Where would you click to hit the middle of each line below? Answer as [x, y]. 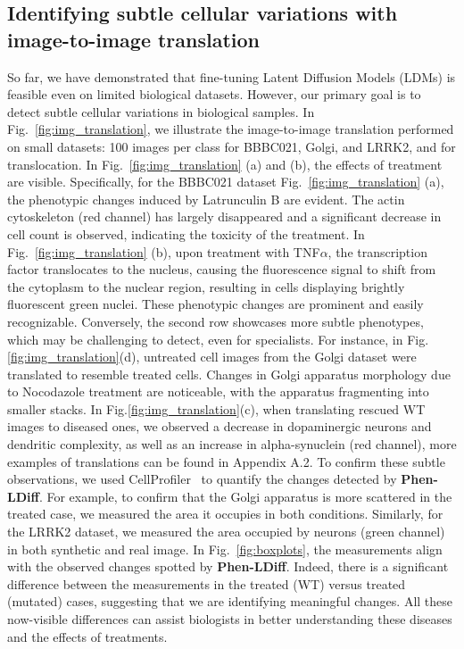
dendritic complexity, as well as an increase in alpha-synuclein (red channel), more [232, 444]
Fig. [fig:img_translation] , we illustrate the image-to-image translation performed [231, 129]
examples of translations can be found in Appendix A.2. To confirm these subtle [226, 461]
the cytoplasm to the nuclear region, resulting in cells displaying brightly [206, 286]
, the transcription [377, 251]
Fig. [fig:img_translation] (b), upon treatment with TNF [164, 251]
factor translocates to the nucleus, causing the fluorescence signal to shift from [222, 269]
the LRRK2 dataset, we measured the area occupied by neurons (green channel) [226, 532]
